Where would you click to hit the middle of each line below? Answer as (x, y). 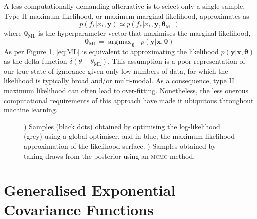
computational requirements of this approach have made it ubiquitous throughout (129, 100)
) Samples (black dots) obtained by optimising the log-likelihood (122, 126)
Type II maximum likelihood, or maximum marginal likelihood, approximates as (127, 16)
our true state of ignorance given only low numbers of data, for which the (116, 70)
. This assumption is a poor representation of (176, 61)
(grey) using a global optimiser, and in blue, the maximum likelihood (129, 136)
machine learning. (31, 110)
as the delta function (36, 61)
